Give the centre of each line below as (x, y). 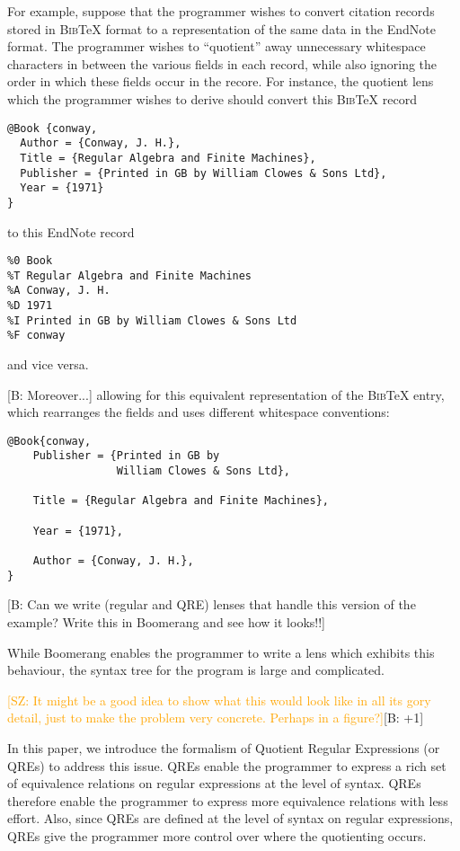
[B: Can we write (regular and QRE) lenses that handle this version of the (212, 604)
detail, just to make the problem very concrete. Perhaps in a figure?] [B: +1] (216, 718)
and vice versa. (48, 364)
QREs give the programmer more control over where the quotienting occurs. (217, 835)
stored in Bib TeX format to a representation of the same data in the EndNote (221, 28)
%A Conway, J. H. (59, 291)
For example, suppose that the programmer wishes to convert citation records (221, 11)
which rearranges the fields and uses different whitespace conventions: (199, 412)
